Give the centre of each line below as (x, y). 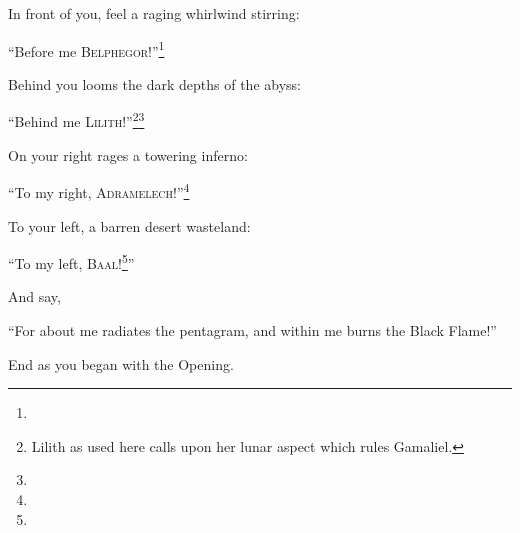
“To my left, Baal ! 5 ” (71, 261)
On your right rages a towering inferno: (128, 154)
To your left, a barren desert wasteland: (129, 225)
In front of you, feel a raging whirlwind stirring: (154, 13)
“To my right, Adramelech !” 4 (99, 190)
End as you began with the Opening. (121, 363)
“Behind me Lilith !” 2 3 (76, 120)
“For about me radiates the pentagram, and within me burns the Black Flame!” (252, 329)
